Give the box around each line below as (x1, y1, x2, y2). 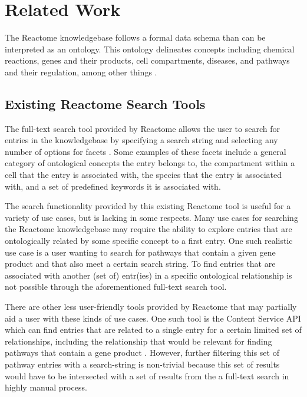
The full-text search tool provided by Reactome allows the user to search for (5, 122, 280, 134)
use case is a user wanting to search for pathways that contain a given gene (5, 246, 276, 258)
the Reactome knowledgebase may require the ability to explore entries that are (5, 223, 292, 235)
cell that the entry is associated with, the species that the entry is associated (5, 168, 282, 181)
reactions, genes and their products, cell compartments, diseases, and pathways (5, 54, 290, 67)
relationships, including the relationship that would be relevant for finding (5, 335, 272, 347)
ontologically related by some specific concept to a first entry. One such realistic (5, 234, 293, 247)
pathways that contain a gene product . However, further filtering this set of (5, 346, 279, 359)
